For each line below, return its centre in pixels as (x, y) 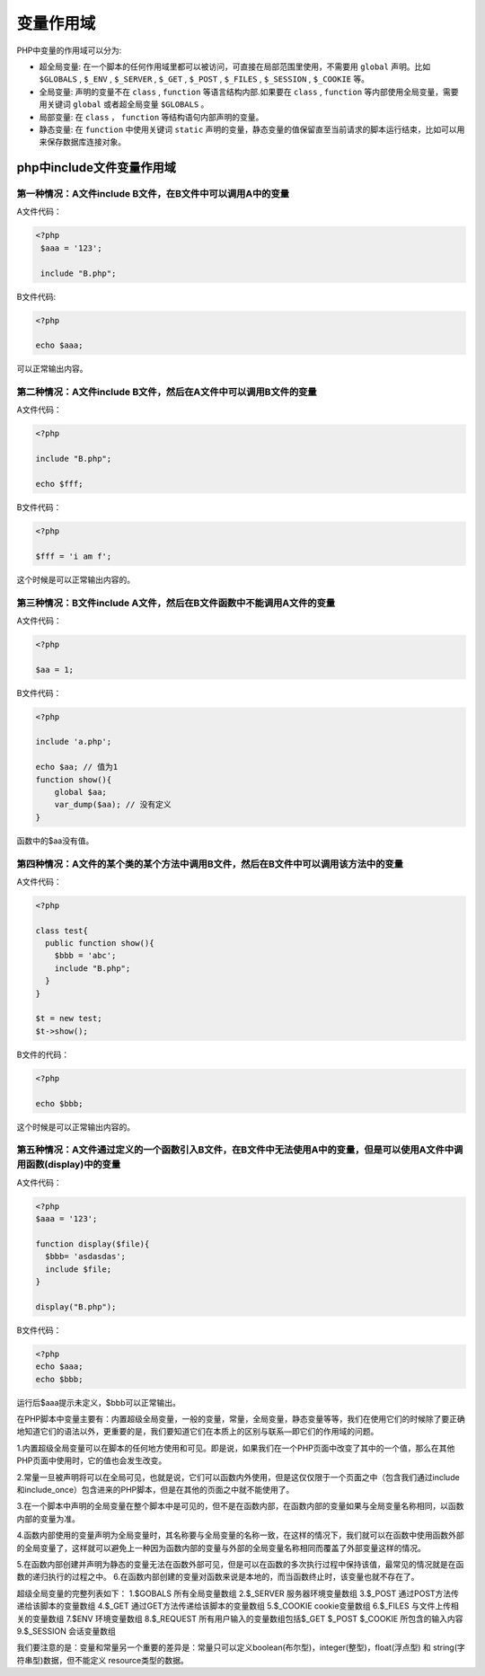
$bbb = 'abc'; (85, 956)
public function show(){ (100, 944)
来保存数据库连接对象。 (82, 142)
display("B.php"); (76, 1306)
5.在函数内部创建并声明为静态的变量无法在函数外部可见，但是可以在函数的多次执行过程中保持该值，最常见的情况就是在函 (240, 1564)
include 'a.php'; (74, 742)
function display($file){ (93, 1244)
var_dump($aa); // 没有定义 (113, 805)
